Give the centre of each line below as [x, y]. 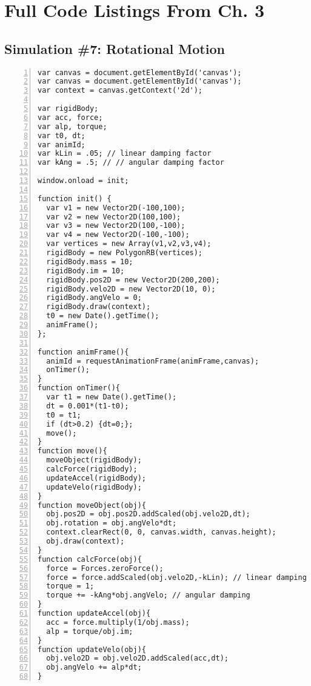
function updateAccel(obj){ [94, 614]
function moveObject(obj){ [92, 505]
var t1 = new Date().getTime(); [112, 397]
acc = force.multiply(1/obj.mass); [118, 622]
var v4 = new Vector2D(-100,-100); [118, 235]
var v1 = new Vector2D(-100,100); [116, 208]
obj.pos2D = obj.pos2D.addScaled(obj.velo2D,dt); [148, 514]
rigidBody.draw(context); [99, 307]
